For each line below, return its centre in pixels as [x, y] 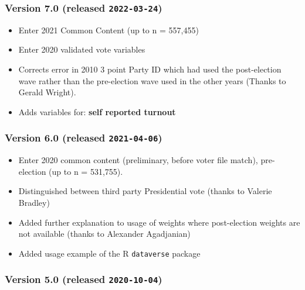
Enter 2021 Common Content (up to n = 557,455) [109, 30]
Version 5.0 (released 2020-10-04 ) [84, 279]
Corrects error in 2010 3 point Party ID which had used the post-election [150, 69]
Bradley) [34, 202]
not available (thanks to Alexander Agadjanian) [104, 234]
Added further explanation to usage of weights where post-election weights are [159, 222]
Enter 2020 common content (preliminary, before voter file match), [138, 160]
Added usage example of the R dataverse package [109, 253]
